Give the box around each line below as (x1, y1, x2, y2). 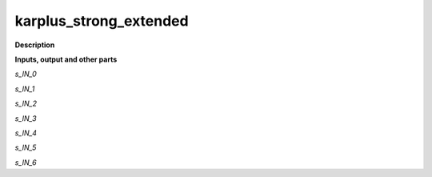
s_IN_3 (14, 113, 37, 123)
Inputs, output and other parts (14, 54, 118, 64)
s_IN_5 (14, 143, 37, 152)
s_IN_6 (14, 157, 37, 167)
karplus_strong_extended (14, 12, 189, 30)
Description (14, 40, 55, 50)
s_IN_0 (14, 69, 38, 79)
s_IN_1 (14, 84, 35, 94)
